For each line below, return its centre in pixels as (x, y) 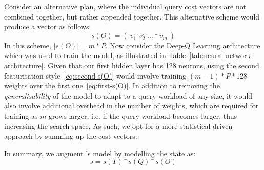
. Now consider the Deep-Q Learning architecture (183, 45)
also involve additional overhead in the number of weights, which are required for (131, 106)
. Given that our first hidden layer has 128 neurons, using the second (151, 65)
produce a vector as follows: (48, 26)
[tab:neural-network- (221, 55)
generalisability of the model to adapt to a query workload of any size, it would (128, 95)
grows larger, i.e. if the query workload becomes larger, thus (143, 115)
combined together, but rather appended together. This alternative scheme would (132, 16)
